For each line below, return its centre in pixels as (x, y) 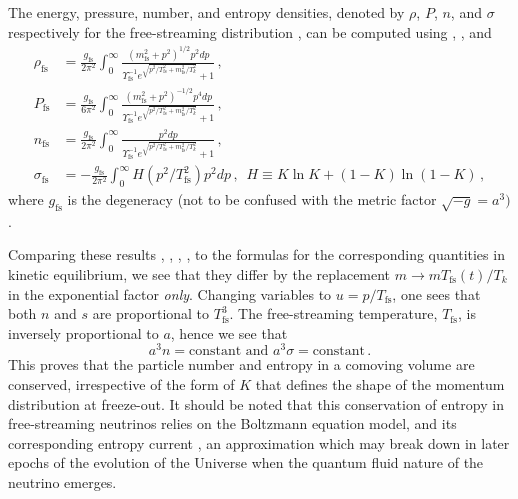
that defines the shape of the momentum (380, 384)
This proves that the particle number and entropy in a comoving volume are (241, 364)
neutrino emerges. (62, 482)
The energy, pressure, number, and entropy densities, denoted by (206, 12)
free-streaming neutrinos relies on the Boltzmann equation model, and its (232, 423)
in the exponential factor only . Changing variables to (170, 293)
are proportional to (151, 313)
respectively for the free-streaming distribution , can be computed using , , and (250, 31)
